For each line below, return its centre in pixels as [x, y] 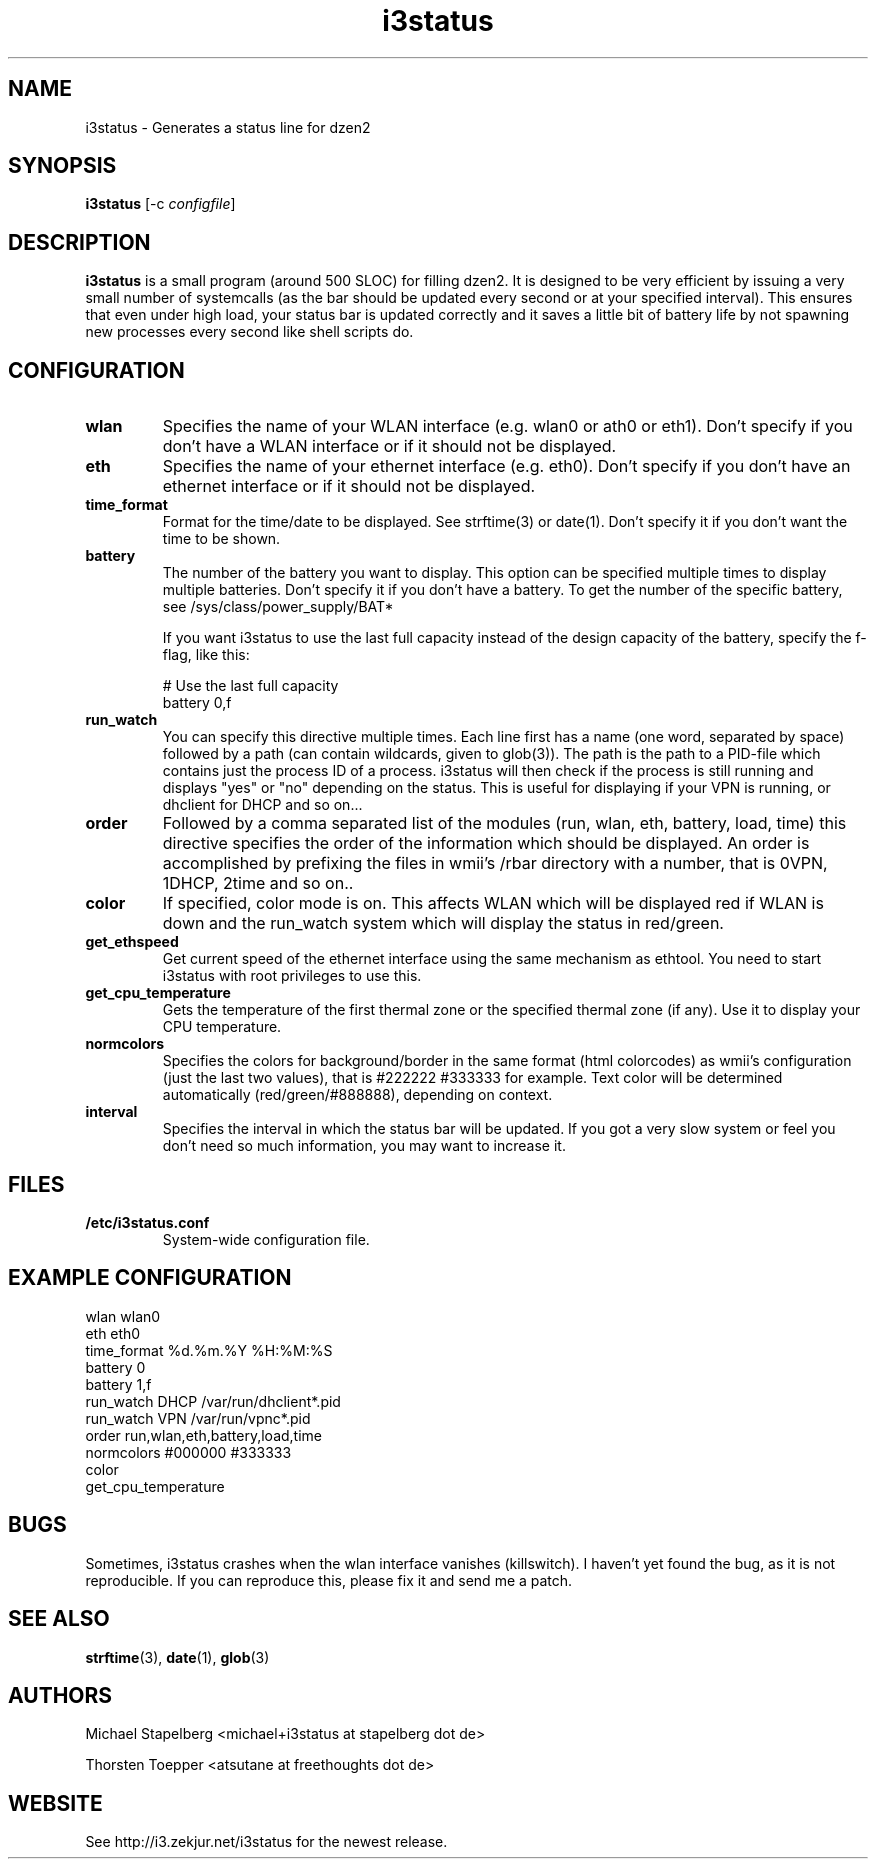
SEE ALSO [59, 1619]
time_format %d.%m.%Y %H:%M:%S [209, 1350]
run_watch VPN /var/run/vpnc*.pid [198, 1418]
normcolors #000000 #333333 [188, 1452]
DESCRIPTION [79, 242]
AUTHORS [60, 1695]
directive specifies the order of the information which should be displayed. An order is [486, 843]
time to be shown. [221, 539]
